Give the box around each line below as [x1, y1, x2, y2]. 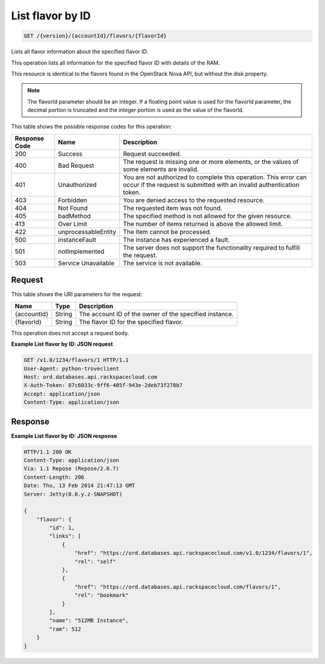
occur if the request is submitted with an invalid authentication [123, 180, 300, 189]
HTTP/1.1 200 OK [23, 448, 72, 455]
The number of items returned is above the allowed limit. [123, 220, 283, 228]
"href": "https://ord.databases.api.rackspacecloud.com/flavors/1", [74, 583, 281, 590]
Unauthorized [58, 180, 97, 189]
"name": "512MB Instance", [49, 617, 129, 624]
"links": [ [49, 533, 81, 540]
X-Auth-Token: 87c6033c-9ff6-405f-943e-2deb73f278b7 [23, 382, 183, 389]
